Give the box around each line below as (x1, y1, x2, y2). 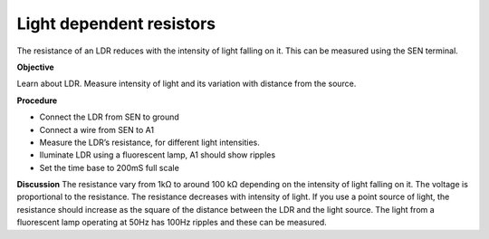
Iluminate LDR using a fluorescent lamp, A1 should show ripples (39, 149, 276, 160)
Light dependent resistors (16, 14, 216, 33)
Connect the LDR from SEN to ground (39, 111, 180, 122)
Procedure (16, 95, 58, 106)
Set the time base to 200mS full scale (39, 162, 180, 173)
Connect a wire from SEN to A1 (39, 124, 154, 135)
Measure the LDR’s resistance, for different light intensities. (39, 137, 260, 148)
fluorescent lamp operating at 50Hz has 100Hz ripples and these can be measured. (16, 217, 328, 228)
